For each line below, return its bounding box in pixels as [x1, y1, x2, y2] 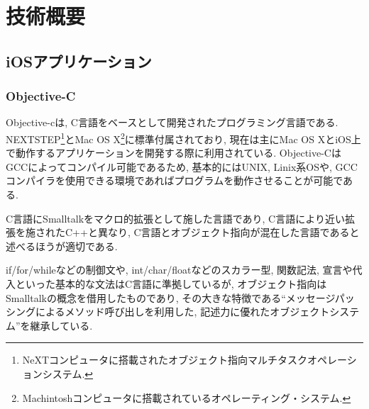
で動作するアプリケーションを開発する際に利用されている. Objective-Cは [6, 145, 341, 160]
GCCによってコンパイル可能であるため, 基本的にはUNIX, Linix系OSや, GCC [6, 159, 358, 174]
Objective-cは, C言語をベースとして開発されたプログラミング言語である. [6, 115, 338, 130]
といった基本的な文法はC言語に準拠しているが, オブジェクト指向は [15, 276, 327, 291]
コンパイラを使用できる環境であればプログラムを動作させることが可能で [6, 173, 343, 188]
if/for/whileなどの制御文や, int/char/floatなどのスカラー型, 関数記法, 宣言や [6, 262, 353, 277]
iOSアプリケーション [6, 50, 152, 72]
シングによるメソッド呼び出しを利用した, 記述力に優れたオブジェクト [6, 304, 330, 319]
